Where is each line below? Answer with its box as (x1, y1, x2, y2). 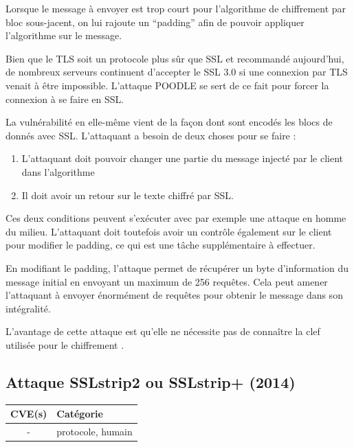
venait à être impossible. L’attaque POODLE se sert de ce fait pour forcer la (5, 78, 329, 92)
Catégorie (56, 406, 103, 421)
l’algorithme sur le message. (5, 28, 122, 43)
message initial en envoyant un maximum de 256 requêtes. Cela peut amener (5, 274, 328, 288)
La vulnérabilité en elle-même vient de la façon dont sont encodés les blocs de (5, 115, 333, 129)
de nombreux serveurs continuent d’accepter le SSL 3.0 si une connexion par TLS (5, 65, 348, 79)
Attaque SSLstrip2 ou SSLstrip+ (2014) (5, 371, 296, 392)
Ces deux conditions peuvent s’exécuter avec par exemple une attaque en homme (5, 211, 346, 225)
